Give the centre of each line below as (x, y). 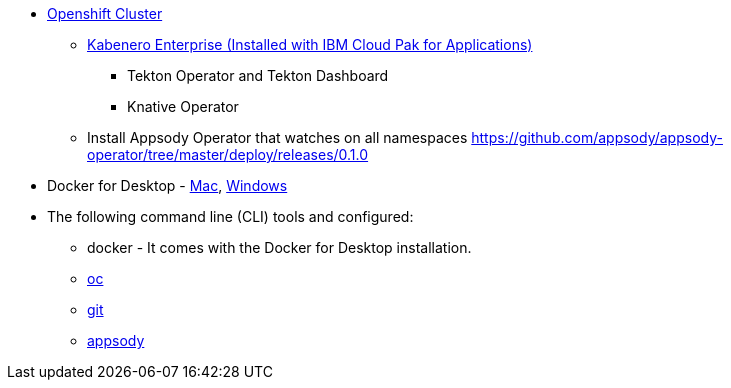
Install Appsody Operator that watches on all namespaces (277, 137)
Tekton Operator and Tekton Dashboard (258, 75)
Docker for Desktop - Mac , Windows (167, 185)
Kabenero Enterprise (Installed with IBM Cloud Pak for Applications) (310, 44)
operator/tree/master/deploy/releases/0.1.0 (228, 154)
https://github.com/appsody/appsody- (597, 137)
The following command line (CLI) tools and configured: (230, 216)
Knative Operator (183, 106)
